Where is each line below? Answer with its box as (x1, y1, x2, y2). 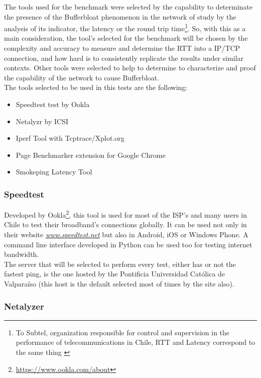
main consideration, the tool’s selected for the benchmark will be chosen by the (4, 33, 248, 43)
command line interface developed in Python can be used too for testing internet (4, 239, 252, 249)
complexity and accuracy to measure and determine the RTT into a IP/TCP (4, 43, 240, 53)
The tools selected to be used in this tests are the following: (4, 82, 188, 92)
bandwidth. (4, 249, 39, 259)
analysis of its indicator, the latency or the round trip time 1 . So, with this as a (4, 22, 246, 33)
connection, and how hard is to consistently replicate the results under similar (4, 52, 244, 63)
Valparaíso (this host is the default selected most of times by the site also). (4, 278, 234, 289)
